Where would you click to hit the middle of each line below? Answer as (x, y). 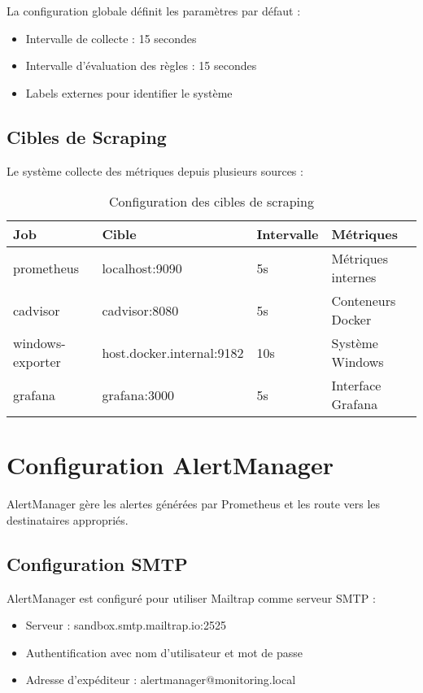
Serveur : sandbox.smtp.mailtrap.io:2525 (126, 625)
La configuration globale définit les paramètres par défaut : (154, 11)
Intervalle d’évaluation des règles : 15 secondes (141, 65)
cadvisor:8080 (140, 310)
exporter (37, 362)
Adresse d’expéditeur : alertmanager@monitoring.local (161, 680)
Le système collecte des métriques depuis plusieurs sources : (155, 170)
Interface (356, 386)
